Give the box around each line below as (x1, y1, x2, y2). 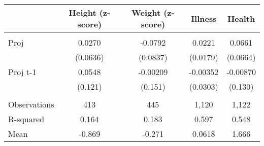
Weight (131, 7, 161, 18)
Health (227, 12, 255, 24)
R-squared (8, 113, 45, 125)
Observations (8, 98, 54, 110)
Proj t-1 (8, 66, 37, 78)
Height (69, 7, 96, 18)
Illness (191, 12, 217, 24)
